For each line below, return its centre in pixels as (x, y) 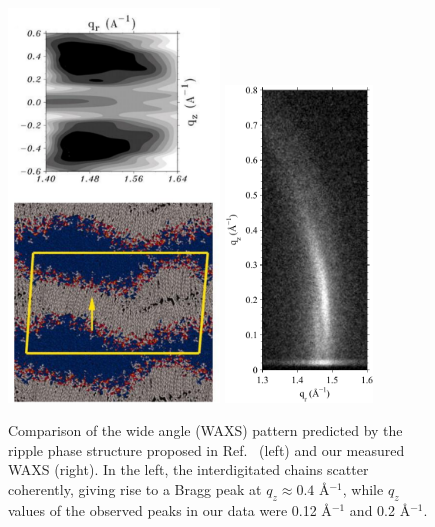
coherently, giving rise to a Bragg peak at (135, 489)
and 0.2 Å (380, 509)
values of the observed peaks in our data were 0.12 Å (170, 509)
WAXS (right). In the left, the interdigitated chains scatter (188, 469)
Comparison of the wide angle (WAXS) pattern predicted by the (205, 430)
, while (363, 489)
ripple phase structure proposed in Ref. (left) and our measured (206, 449)
